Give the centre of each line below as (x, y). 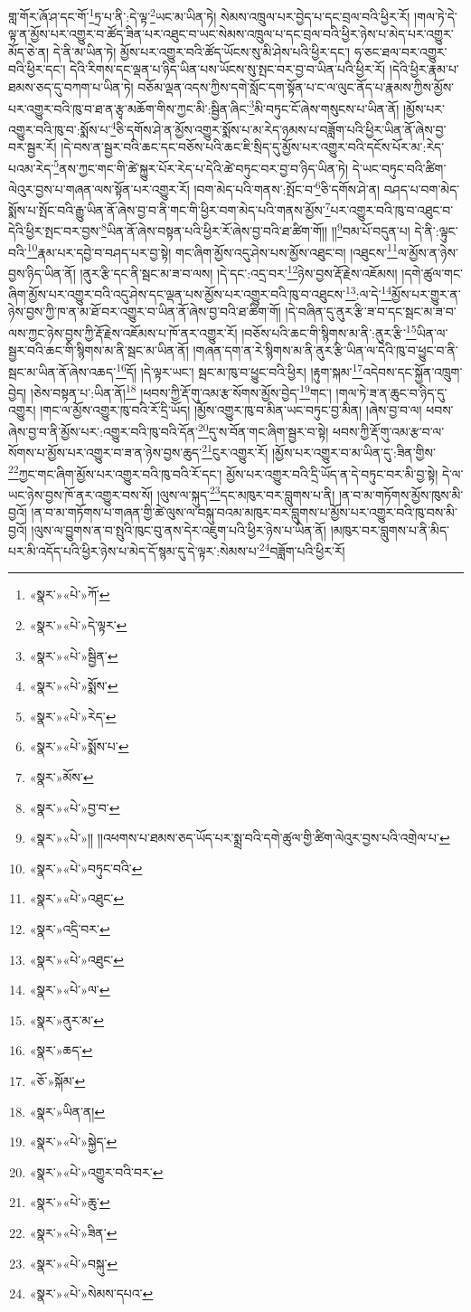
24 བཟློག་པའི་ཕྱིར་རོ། (302, 549)
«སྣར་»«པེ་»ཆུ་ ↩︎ (70, 1202)
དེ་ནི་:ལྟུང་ (436, 231)
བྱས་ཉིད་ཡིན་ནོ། (42, 273)
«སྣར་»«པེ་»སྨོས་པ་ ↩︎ (79, 746)
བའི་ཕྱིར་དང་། (37, 69)
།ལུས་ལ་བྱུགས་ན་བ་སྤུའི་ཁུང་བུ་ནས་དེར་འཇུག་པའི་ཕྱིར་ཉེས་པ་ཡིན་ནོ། (179, 529)
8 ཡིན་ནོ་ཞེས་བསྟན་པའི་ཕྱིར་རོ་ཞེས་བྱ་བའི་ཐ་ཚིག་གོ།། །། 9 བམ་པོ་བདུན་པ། (255, 230)
